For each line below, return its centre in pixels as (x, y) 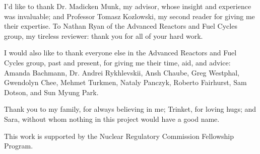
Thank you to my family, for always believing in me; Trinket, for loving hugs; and (130, 109)
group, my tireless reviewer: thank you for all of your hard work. (104, 35)
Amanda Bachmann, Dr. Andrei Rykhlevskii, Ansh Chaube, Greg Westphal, (122, 72)
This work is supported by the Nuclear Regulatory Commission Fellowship (119, 136)
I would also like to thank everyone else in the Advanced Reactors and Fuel (120, 53)
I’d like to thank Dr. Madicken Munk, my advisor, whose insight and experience (128, 6)
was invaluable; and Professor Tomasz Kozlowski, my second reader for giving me (129, 16)
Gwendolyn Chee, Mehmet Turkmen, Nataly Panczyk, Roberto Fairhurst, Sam (125, 82)
